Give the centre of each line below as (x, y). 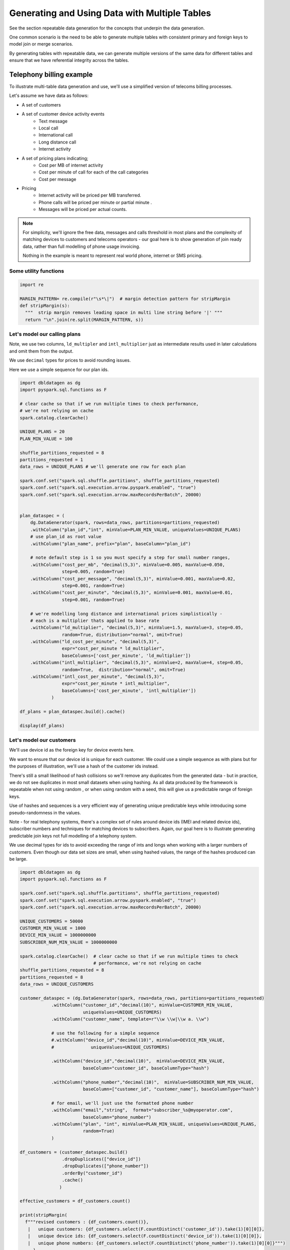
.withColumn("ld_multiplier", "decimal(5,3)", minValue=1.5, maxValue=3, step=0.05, (137, 628)
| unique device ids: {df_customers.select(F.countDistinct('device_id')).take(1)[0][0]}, (145, 1236)
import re (32, 284)
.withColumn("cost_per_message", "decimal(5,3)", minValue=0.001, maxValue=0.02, (133, 578)
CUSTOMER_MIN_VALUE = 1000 (53, 928)
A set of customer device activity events (63, 114)
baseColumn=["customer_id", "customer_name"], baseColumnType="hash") (171, 1089)
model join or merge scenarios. (41, 44)
